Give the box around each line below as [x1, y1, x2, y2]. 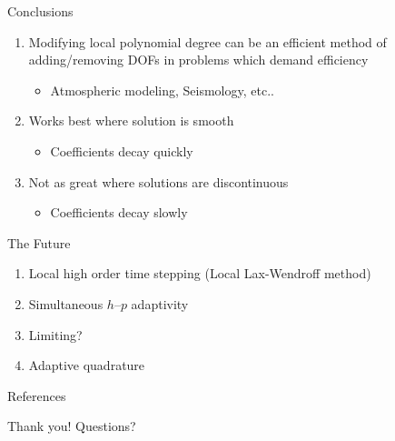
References [7, 386, 66, 405]
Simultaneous [28, 294, 104, 313]
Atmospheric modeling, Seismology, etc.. [50, 80, 274, 99]
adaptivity [131, 294, 189, 313]
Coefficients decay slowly [50, 203, 188, 222]
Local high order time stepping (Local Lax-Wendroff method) [28, 264, 371, 283]
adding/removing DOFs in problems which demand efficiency [28, 50, 369, 69]
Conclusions [7, 2, 74, 20]
